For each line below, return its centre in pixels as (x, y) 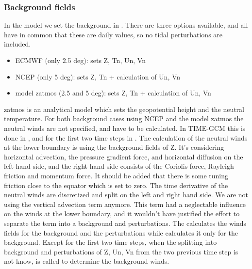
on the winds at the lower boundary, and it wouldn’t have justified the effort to (122, 214)
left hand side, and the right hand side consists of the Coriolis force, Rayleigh (119, 166)
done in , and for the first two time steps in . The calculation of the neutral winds (126, 137)
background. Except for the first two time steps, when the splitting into (110, 242)
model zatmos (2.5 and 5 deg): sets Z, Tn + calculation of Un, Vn (113, 93)
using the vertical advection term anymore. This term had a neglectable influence (125, 204)
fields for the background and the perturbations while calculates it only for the (121, 232)
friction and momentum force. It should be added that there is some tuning (116, 175)
